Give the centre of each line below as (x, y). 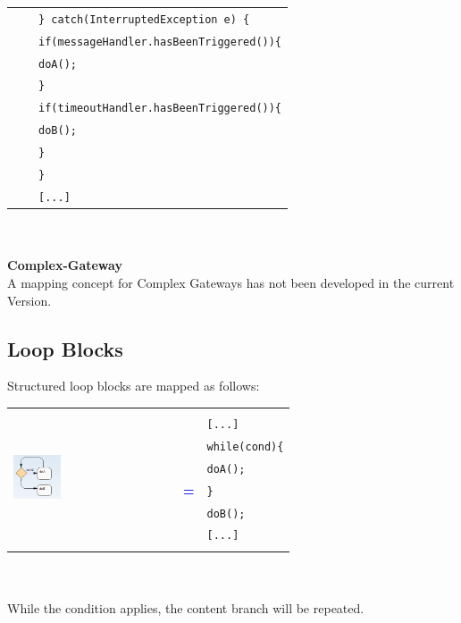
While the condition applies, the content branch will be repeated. (186, 608)
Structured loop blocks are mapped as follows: (134, 386)
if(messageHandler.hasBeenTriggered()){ (160, 42)
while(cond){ (245, 446)
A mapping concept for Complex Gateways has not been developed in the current (231, 282)
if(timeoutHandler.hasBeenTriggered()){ (160, 109)
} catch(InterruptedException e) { (144, 19)
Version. (29, 300)
